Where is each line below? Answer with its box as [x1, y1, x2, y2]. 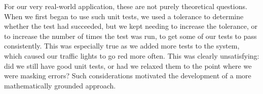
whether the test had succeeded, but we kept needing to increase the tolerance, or [4, 21, 258, 31]
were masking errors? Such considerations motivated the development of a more [4, 70, 251, 81]
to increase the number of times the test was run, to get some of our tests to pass [4, 30, 257, 41]
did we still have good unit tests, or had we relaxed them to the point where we [4, 60, 252, 71]
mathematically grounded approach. [4, 80, 116, 90]
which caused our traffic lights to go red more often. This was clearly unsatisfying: [4, 50, 259, 61]
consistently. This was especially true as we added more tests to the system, [4, 40, 240, 51]
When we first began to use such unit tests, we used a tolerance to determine [4, 11, 244, 21]
